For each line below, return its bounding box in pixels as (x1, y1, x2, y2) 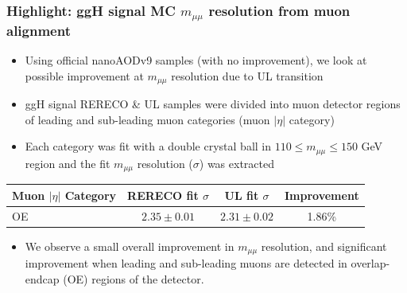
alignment (6, 20, 71, 40)
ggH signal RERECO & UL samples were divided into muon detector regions (25, 96, 401, 112)
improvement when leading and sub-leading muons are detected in (25, 255, 347, 272)
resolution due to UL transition (171, 67, 324, 84)
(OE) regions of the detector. (63, 270, 204, 287)
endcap (25, 270, 60, 287)
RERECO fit (127, 186, 199, 203)
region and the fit (25, 154, 110, 171)
